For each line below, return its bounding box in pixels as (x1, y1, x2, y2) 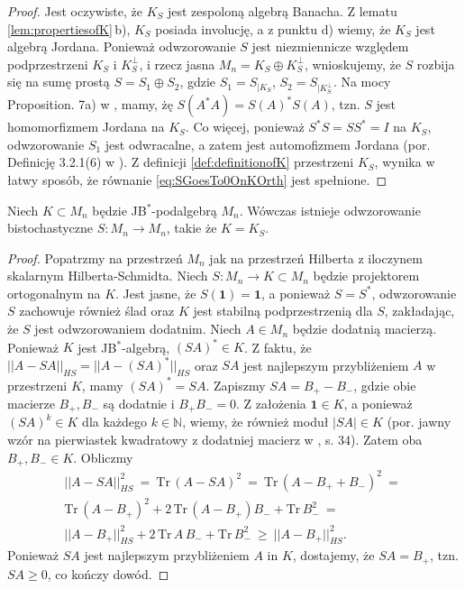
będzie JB (92, 200, 147, 219)
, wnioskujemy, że (304, 54, 401, 73)
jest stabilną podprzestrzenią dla (193, 301, 373, 320)
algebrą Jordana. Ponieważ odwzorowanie (7, 37, 236, 56)
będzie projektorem (313, 266, 420, 285)
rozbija (416, 54, 455, 73)
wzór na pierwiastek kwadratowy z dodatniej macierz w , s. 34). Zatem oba (7, 430, 423, 449)
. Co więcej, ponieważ (185, 117, 305, 136)
